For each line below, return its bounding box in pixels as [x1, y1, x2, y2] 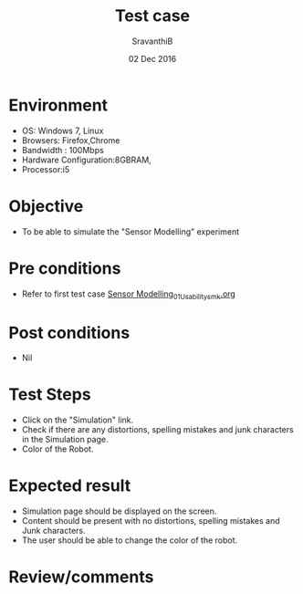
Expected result [8, 475, 131, 496]
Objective [8, 195, 84, 216]
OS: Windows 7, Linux [21, 125, 104, 136]
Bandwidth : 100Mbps [21, 144, 104, 155]
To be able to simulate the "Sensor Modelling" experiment [21, 225, 240, 237]
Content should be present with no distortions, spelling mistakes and [21, 516, 280, 526]
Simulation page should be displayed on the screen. [21, 505, 217, 516]
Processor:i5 [21, 163, 70, 174]
